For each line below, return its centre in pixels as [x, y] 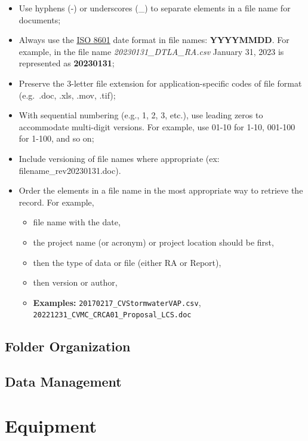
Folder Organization [68, 346]
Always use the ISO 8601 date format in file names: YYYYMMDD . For [154, 40]
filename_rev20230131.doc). [70, 170]
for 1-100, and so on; [56, 138]
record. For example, [56, 202]
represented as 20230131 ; [67, 63]
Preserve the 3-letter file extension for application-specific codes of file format [160, 83]
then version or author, [75, 282]
